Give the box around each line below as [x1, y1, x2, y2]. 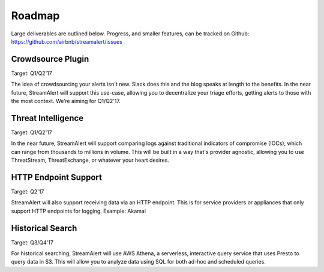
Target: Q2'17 [11, 188, 44, 195]
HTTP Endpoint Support [11, 172, 102, 182]
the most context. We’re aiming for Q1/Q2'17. [11, 98, 121, 105]
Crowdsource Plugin [11, 54, 89, 64]
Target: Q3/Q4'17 [11, 238, 54, 246]
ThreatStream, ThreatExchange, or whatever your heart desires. [11, 156, 169, 164]
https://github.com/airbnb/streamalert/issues [11, 38, 123, 45]
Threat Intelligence [11, 113, 84, 123]
